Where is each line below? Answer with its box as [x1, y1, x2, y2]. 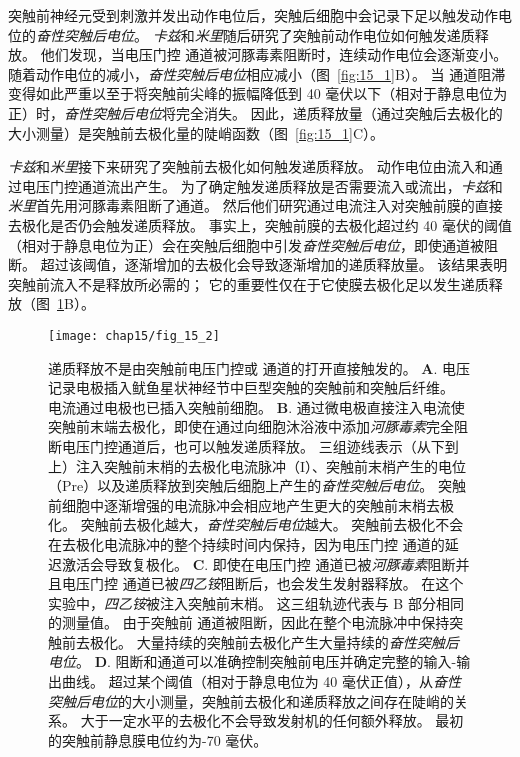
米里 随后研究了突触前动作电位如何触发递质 [194, 24, 475, 45]
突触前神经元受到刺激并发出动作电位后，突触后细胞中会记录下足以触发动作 [8, 5, 498, 25]
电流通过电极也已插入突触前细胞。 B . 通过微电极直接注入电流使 [48, 396, 465, 417]
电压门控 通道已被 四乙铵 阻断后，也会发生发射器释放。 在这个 [61, 573, 464, 594]
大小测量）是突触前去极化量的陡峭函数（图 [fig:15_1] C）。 [8, 122, 385, 143]
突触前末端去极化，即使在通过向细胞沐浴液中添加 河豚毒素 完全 [48, 416, 454, 437]
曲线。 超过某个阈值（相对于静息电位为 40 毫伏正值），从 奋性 [61, 671, 461, 692]
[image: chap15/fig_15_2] [48, 328, 220, 343]
